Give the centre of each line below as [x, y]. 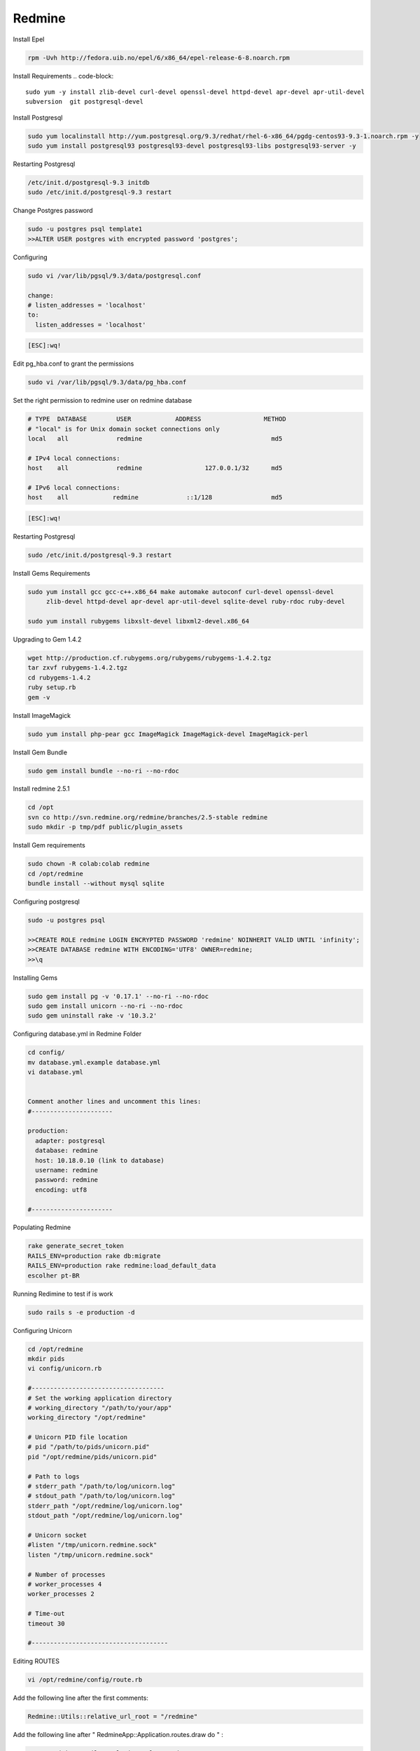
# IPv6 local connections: [74, 487]
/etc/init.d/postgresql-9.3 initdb [89, 183]
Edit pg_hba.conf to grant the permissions [73, 364]
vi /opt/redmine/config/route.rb [85, 1680]
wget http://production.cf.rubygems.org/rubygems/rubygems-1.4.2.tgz [149, 658]
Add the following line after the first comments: [80, 1698]
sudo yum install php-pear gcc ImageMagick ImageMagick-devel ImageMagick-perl [168, 734]
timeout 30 [46, 1624]
